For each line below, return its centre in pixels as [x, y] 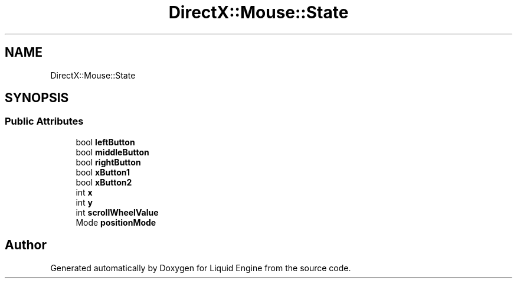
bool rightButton [108, 162]
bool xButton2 [104, 182]
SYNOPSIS [37, 98]
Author [26, 245]
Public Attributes [44, 121]
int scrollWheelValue [117, 212]
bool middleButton [112, 152]
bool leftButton [105, 142]
